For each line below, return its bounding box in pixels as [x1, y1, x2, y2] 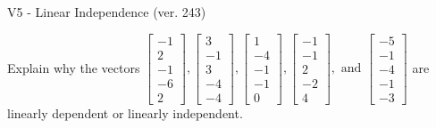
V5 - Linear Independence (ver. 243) [7, 3, 206, 20]
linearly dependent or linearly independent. [7, 103, 243, 122]
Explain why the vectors [7, 58, 140, 76]
